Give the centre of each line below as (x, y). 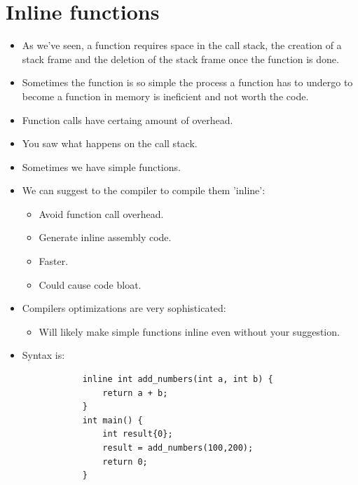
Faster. (54, 261)
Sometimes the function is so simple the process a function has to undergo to (187, 82)
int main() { (112, 420)
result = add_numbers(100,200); (178, 448)
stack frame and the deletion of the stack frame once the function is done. (180, 59)
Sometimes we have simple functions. (101, 166)
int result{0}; (138, 434)
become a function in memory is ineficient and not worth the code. (165, 96)
